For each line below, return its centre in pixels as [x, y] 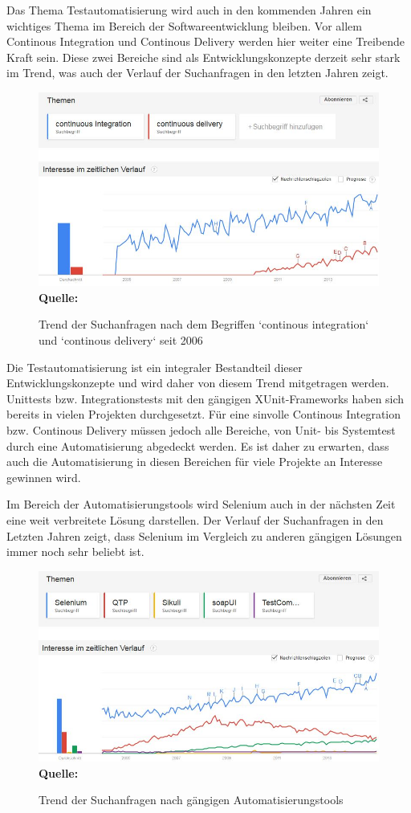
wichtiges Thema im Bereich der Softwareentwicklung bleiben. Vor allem [184, 25]
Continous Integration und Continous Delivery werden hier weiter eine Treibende [206, 41]
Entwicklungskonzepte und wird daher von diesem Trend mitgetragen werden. [198, 383]
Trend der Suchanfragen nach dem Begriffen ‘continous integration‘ [204, 324]
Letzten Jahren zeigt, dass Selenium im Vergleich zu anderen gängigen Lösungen [204, 535]
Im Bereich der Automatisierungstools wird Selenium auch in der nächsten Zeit [201, 504]
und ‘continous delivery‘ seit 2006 [121, 339]
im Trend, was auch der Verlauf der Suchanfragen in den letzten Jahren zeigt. [197, 73]
